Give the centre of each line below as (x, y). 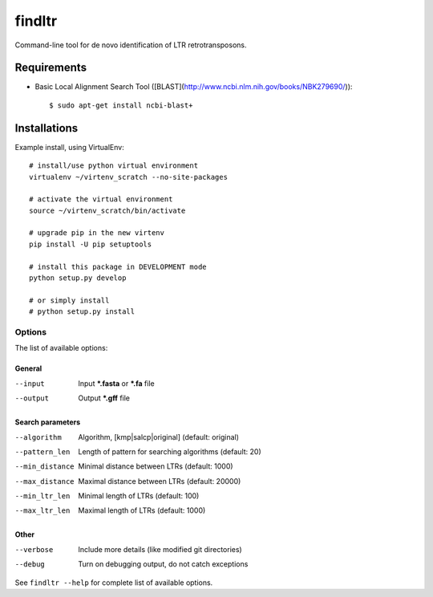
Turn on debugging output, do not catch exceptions (163, 564)
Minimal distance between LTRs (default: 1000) (156, 466)
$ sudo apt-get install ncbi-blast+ (121, 105)
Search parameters (48, 422)
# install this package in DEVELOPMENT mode (118, 266)
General (28, 368)
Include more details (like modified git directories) (160, 549)
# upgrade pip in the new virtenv (97, 233)
